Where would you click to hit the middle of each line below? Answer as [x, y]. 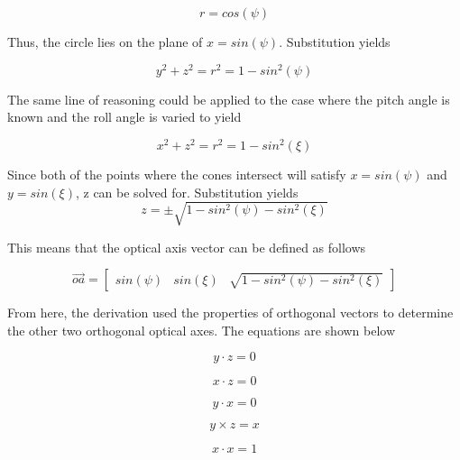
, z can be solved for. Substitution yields [187, 192]
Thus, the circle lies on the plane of [105, 41]
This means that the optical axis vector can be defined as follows [187, 247]
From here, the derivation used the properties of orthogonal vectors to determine [230, 313]
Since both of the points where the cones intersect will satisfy [177, 174]
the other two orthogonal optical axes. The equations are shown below [202, 330]
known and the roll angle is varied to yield [124, 117]
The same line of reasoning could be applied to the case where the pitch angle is [229, 99]
